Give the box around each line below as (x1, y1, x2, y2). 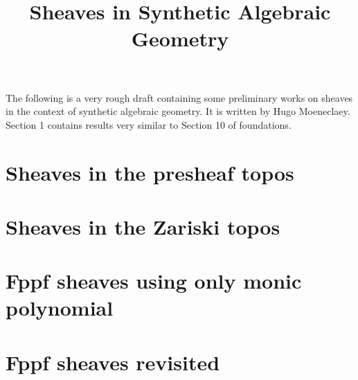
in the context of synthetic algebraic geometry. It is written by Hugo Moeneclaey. (6, 104, 350, 118)
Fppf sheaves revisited (6, 347, 220, 376)
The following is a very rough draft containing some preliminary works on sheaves (6, 90, 353, 105)
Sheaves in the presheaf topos (6, 158, 294, 186)
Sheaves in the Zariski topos (6, 212, 280, 240)
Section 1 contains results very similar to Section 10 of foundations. (6, 117, 292, 132)
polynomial (6, 293, 114, 322)
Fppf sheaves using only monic (6, 266, 302, 295)
